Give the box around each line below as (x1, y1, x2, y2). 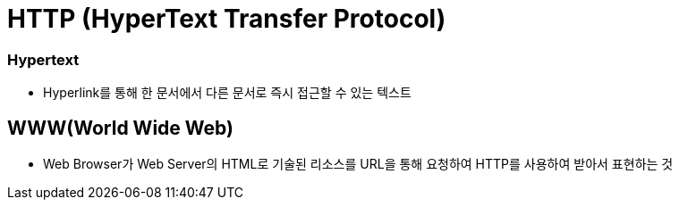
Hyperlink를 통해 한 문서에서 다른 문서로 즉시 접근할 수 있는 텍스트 (43, 85, 412, 101)
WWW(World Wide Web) (7, 116, 233, 139)
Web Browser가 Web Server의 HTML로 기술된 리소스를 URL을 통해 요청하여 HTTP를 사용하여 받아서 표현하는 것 (43, 155, 674, 171)
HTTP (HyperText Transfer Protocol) (7, 4, 446, 34)
